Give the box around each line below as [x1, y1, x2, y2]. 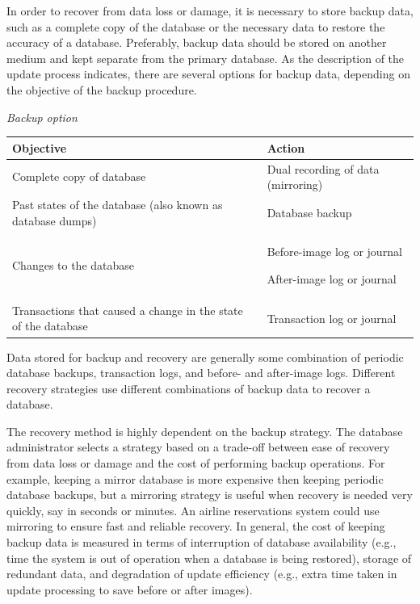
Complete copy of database [12, 168, 146, 185]
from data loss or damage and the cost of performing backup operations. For [6, 455, 385, 472]
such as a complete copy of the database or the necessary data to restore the [6, 18, 385, 35]
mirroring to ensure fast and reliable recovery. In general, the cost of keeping [6, 518, 385, 535]
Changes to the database [12, 257, 135, 274]
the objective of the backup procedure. [6, 81, 197, 98]
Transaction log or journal [267, 309, 397, 326]
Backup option [6, 108, 78, 125]
